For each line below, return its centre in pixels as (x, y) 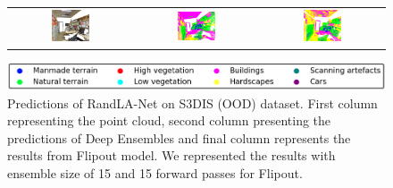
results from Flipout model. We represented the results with (171, 155)
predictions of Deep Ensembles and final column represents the (179, 137)
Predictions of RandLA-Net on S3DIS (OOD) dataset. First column (192, 103)
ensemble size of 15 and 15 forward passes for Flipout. (155, 173)
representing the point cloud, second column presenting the (169, 120)
